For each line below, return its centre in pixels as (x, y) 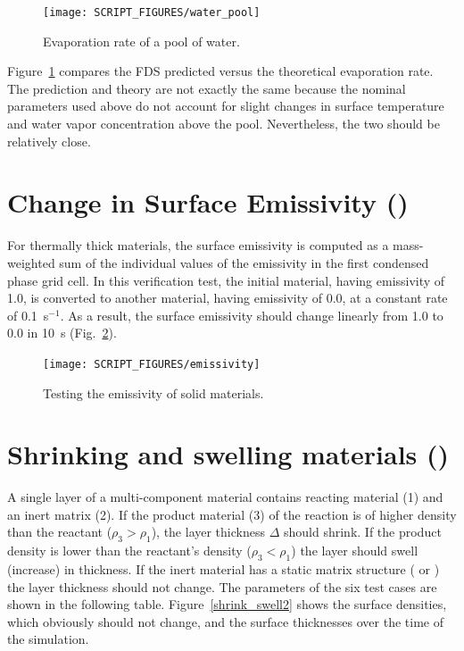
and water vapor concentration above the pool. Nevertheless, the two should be (224, 124)
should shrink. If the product (362, 532)
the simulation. (48, 639)
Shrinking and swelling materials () (228, 454)
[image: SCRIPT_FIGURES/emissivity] (152, 364)
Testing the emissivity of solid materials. (153, 392)
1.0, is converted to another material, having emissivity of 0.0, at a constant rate (228, 298)
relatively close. (49, 141)
